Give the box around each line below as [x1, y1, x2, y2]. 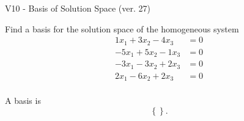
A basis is [5, 94, 41, 107]
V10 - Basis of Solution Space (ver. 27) [5, 2, 150, 14]
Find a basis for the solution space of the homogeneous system [5, 22, 239, 35]
